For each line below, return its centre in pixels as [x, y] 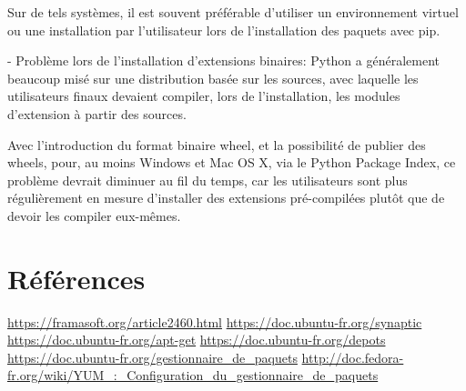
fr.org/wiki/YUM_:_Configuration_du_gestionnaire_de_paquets [193, 375]
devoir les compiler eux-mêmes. [94, 215]
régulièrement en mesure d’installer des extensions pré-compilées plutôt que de [226, 198]
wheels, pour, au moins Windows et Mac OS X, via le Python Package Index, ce [232, 162]
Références [76, 278]
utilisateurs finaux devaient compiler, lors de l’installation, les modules [204, 96]
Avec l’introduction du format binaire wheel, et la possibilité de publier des [217, 144]
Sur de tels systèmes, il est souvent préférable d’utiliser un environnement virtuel [233, 12]
